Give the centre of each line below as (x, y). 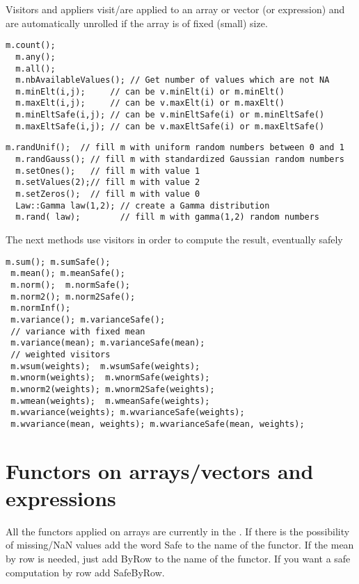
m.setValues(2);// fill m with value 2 (108, 182)
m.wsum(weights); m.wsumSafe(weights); (105, 366)
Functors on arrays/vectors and (160, 470)
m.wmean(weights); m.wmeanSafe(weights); (110, 401)
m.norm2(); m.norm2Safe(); (73, 297)
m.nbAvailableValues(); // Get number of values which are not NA (173, 80)
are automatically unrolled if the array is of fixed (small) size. (137, 23)
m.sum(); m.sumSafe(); (58, 262)
